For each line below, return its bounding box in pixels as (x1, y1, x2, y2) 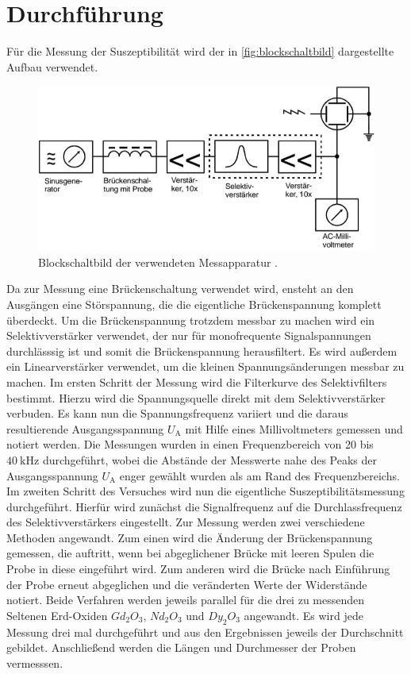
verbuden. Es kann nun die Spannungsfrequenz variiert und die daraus (6, 405, 348, 422)
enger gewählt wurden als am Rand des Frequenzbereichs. (119, 467, 400, 483)
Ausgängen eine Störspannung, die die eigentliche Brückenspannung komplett (6, 295, 382, 312)
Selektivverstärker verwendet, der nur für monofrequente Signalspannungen (6, 327, 371, 344)
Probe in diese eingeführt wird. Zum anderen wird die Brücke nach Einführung (6, 560, 390, 577)
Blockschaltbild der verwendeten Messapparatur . (38, 253, 278, 270)
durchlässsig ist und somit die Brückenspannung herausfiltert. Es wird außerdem (6, 342, 398, 359)
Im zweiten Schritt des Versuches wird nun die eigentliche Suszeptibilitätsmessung (6, 483, 405, 499)
